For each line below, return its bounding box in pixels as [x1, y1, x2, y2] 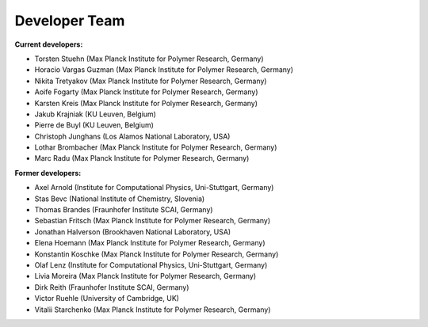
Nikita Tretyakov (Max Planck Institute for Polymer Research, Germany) [34, 76, 267, 86]
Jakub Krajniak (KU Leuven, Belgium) [34, 109, 156, 119]
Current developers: [14, 40, 83, 49]
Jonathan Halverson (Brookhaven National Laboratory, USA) [34, 226, 231, 237]
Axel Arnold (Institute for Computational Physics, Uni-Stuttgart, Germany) [34, 183, 274, 192]
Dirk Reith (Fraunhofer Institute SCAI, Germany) [34, 282, 189, 292]
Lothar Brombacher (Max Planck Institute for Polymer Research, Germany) [34, 143, 277, 152]
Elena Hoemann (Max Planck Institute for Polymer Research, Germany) [34, 238, 266, 248]
